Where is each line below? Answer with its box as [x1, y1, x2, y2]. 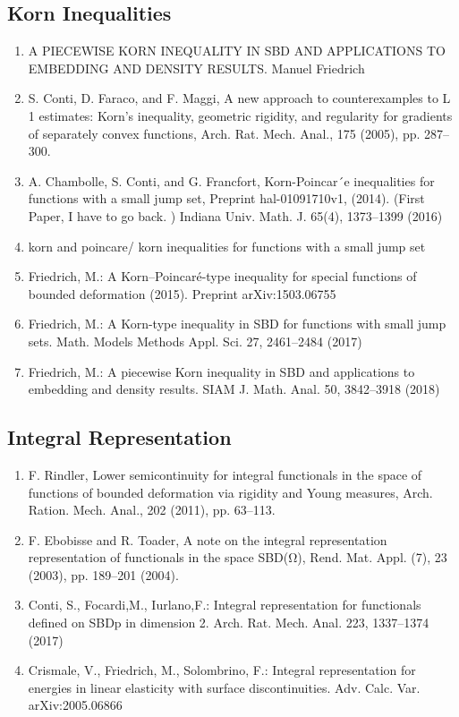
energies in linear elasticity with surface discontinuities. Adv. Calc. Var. [28, 678, 421, 696]
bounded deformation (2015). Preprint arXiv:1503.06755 [28, 284, 336, 303]
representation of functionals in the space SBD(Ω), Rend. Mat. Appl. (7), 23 [28, 548, 447, 567]
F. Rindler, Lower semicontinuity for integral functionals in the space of [28, 465, 422, 483]
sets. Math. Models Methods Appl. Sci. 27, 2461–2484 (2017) [28, 331, 362, 350]
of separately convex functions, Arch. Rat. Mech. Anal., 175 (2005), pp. [28, 124, 421, 142]
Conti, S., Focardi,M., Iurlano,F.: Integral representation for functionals [28, 595, 421, 614]
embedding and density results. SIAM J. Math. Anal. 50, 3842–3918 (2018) [28, 380, 440, 398]
